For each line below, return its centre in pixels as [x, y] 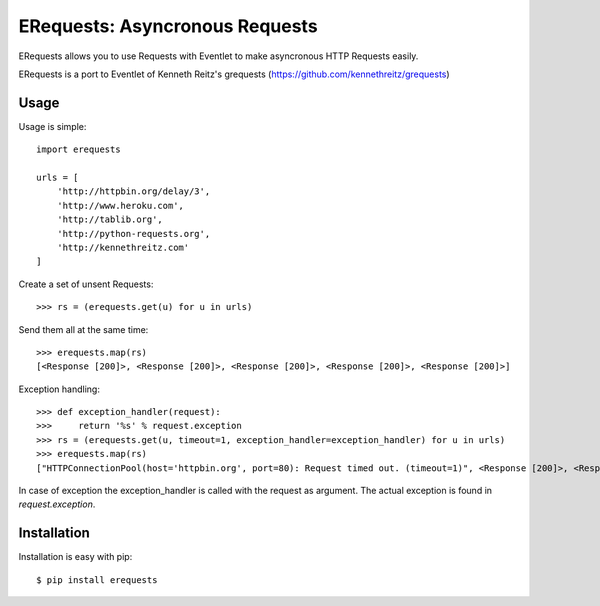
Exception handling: [59, 389]
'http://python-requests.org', [133, 233]
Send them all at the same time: [83, 329]
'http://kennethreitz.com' [123, 247]
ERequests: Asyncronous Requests [168, 26]
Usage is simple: [52, 126]
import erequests [78, 149]
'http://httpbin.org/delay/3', [133, 191]
